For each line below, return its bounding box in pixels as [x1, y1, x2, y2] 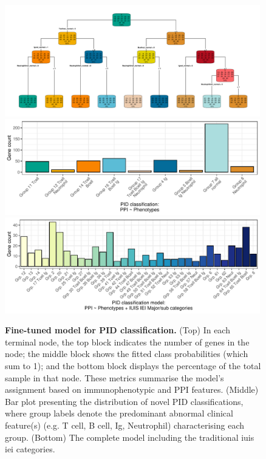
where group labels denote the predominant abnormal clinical [5, 407, 233, 420]
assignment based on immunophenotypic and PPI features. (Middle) [5, 383, 259, 396]
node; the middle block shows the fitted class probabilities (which [5, 347, 248, 360]
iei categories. [5, 443, 55, 455]
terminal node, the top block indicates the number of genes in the [5, 335, 250, 348]
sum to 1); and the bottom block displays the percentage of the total [5, 359, 261, 372]
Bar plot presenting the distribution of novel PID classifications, [5, 395, 244, 407]
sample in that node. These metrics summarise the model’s [5, 371, 224, 384]
